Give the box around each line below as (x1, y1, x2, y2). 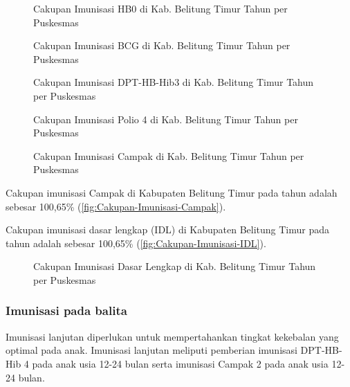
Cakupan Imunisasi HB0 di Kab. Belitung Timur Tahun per (33, 1, 288, 15)
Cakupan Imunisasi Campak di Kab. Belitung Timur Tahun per (33, 148, 304, 163)
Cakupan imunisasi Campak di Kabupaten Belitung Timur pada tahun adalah (6, 185, 338, 199)
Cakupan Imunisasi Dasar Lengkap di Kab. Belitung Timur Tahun (33, 259, 316, 273)
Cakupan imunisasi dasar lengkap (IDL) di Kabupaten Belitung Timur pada (6, 222, 330, 237)
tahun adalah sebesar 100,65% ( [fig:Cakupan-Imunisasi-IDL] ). (6, 235, 266, 250)
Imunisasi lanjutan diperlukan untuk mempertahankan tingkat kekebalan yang (6, 329, 339, 343)
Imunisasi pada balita (6, 302, 127, 319)
